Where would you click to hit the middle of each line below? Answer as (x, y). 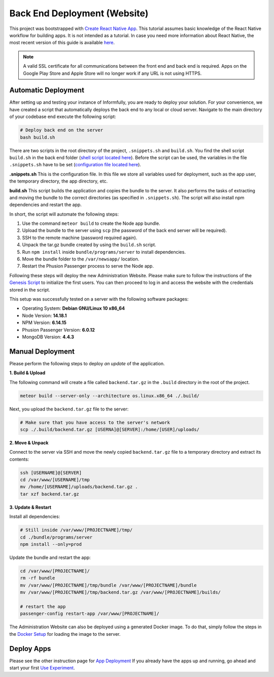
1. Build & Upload (27, 373)
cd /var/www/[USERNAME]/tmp (55, 480)
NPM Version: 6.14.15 (44, 322)
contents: (19, 459)
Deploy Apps (30, 649)
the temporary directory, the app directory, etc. (59, 181)
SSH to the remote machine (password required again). (80, 238)
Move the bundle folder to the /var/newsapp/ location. (81, 259)
